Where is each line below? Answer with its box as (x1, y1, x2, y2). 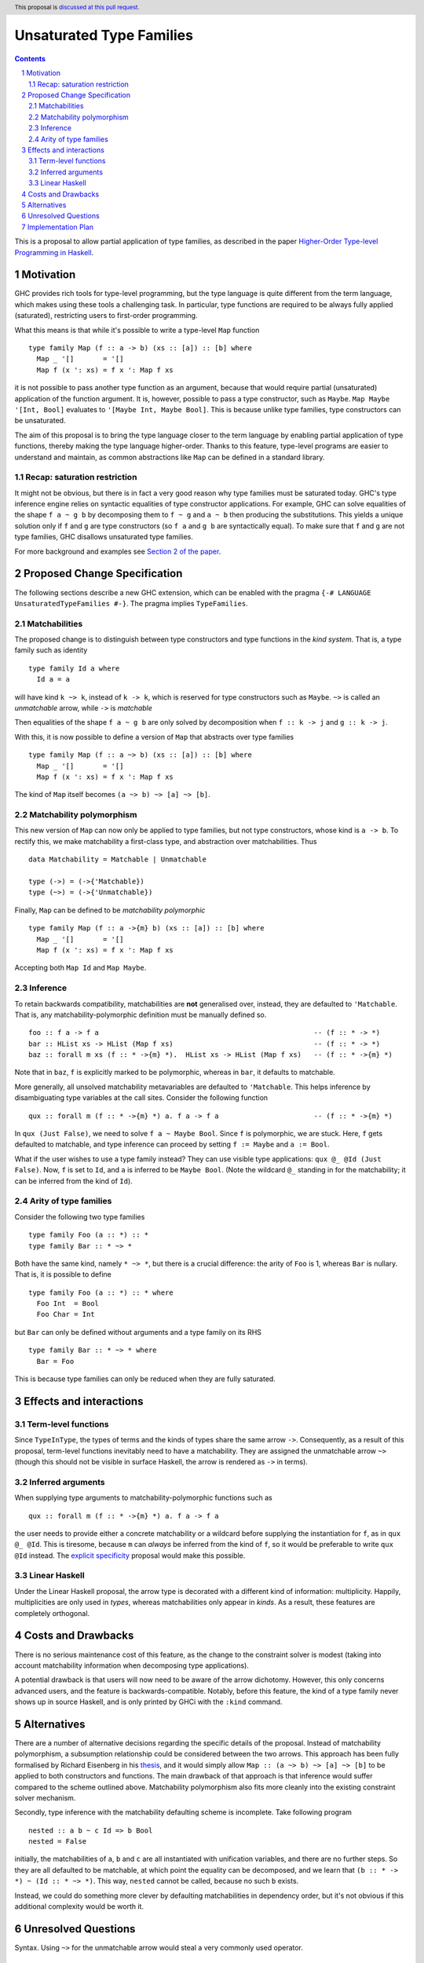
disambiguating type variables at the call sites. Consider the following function (14, 1093, 269, 1102)
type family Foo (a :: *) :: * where (28, 1288, 174, 1297)
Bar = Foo (36, 1357, 75, 1365)
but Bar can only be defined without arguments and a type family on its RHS (14, 1327, 262, 1336)
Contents (14, 53, 46, 63)
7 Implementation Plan (21, 222, 94, 232)
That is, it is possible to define (14, 1270, 111, 1279)
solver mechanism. (14, 1793, 76, 1802)
